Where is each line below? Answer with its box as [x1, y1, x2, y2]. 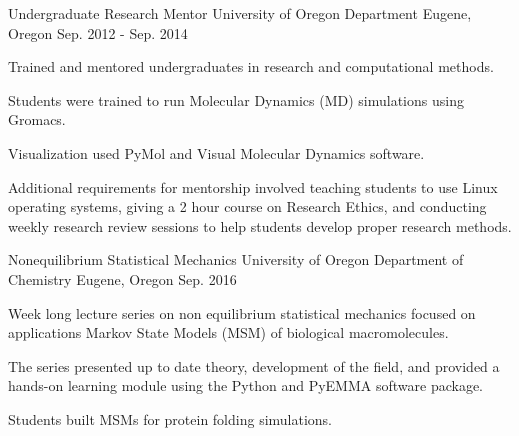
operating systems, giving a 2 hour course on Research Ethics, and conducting [8, 196, 487, 217]
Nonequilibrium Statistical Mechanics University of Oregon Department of [8, 249, 464, 270]
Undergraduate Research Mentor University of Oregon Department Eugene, [8, 3, 472, 23]
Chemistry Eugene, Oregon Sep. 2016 [8, 268, 237, 289]
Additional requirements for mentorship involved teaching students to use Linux [8, 176, 498, 197]
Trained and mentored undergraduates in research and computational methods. [8, 56, 494, 77]
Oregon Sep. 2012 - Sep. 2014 [8, 22, 188, 43]
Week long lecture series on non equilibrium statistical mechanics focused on [8, 302, 476, 323]
